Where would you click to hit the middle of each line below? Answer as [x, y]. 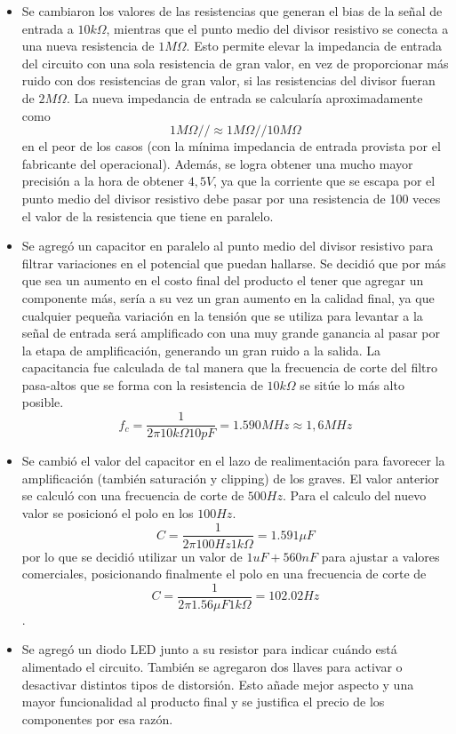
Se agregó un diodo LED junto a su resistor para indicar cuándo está [209, 649]
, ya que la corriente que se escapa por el [324, 181]
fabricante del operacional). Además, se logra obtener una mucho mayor [217, 163]
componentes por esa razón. [97, 718]
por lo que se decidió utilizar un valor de [132, 556]
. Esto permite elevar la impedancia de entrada [314, 46]
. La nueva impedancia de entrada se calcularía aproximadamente [244, 97]
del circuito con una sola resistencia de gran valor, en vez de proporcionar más [235, 63]
